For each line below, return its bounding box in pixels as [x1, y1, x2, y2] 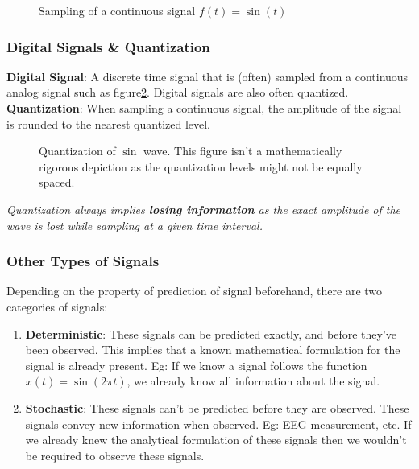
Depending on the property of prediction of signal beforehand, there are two [6, 282, 383, 299]
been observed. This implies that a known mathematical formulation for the [25, 341, 400, 358]
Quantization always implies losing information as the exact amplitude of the [6, 200, 401, 217]
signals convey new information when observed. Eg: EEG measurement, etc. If [25, 415, 412, 432]
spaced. [39, 174, 75, 191]
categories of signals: [6, 298, 108, 315]
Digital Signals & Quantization [6, 36, 210, 56]
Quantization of [39, 142, 116, 159]
